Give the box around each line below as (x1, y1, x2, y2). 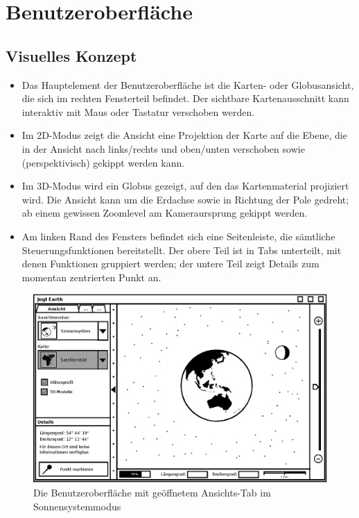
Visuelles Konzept (6, 44, 137, 66)
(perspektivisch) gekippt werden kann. (21, 155, 185, 169)
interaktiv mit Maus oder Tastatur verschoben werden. (21, 104, 255, 119)
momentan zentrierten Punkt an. (21, 269, 161, 284)
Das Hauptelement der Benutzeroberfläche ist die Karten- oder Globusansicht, (21, 77, 354, 92)
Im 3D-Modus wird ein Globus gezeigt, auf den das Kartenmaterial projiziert (21, 178, 349, 193)
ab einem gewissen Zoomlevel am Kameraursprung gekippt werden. (21, 206, 308, 220)
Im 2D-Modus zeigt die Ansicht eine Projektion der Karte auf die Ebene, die (21, 128, 347, 142)
